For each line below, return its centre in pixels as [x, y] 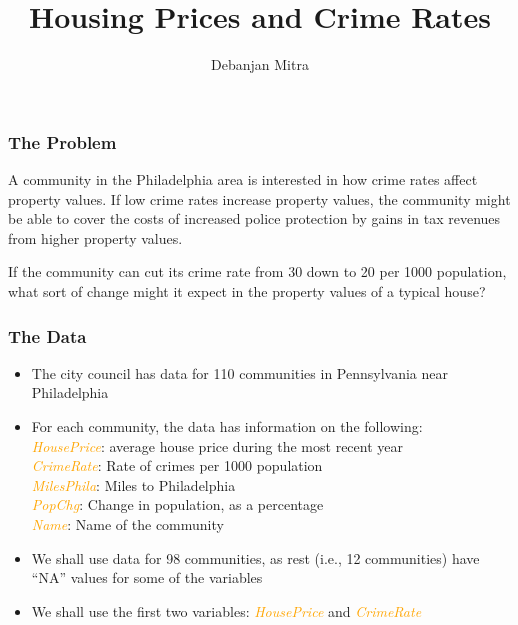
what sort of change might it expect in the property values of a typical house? [247, 290]
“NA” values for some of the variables [147, 577]
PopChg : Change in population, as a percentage [177, 504]
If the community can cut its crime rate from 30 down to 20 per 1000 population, [257, 271]
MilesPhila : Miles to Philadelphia [133, 484]
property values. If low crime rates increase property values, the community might [259, 198]
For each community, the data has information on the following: [227, 425]
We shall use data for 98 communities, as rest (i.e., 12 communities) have [255, 557]
